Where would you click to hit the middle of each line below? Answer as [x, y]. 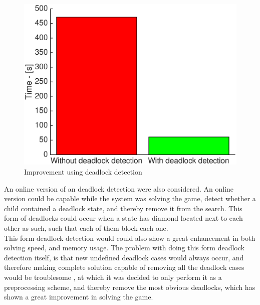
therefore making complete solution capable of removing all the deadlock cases [124, 267]
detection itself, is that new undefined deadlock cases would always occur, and [124, 257]
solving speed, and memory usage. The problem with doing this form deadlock [124, 248]
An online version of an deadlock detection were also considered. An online [119, 188]
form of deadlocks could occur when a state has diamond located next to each [123, 218]
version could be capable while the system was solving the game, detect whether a [130, 198]
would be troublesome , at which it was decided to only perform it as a [113, 277]
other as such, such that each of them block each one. [86, 227]
